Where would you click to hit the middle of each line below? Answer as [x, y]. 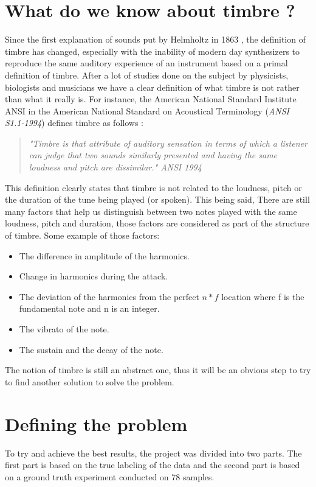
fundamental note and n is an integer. [89, 308]
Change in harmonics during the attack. [94, 276]
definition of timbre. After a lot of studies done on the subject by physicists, [147, 75]
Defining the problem [96, 423]
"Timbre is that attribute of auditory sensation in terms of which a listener [168, 143]
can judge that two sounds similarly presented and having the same [153, 155]
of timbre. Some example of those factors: [82, 235]
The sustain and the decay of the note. [91, 349]
